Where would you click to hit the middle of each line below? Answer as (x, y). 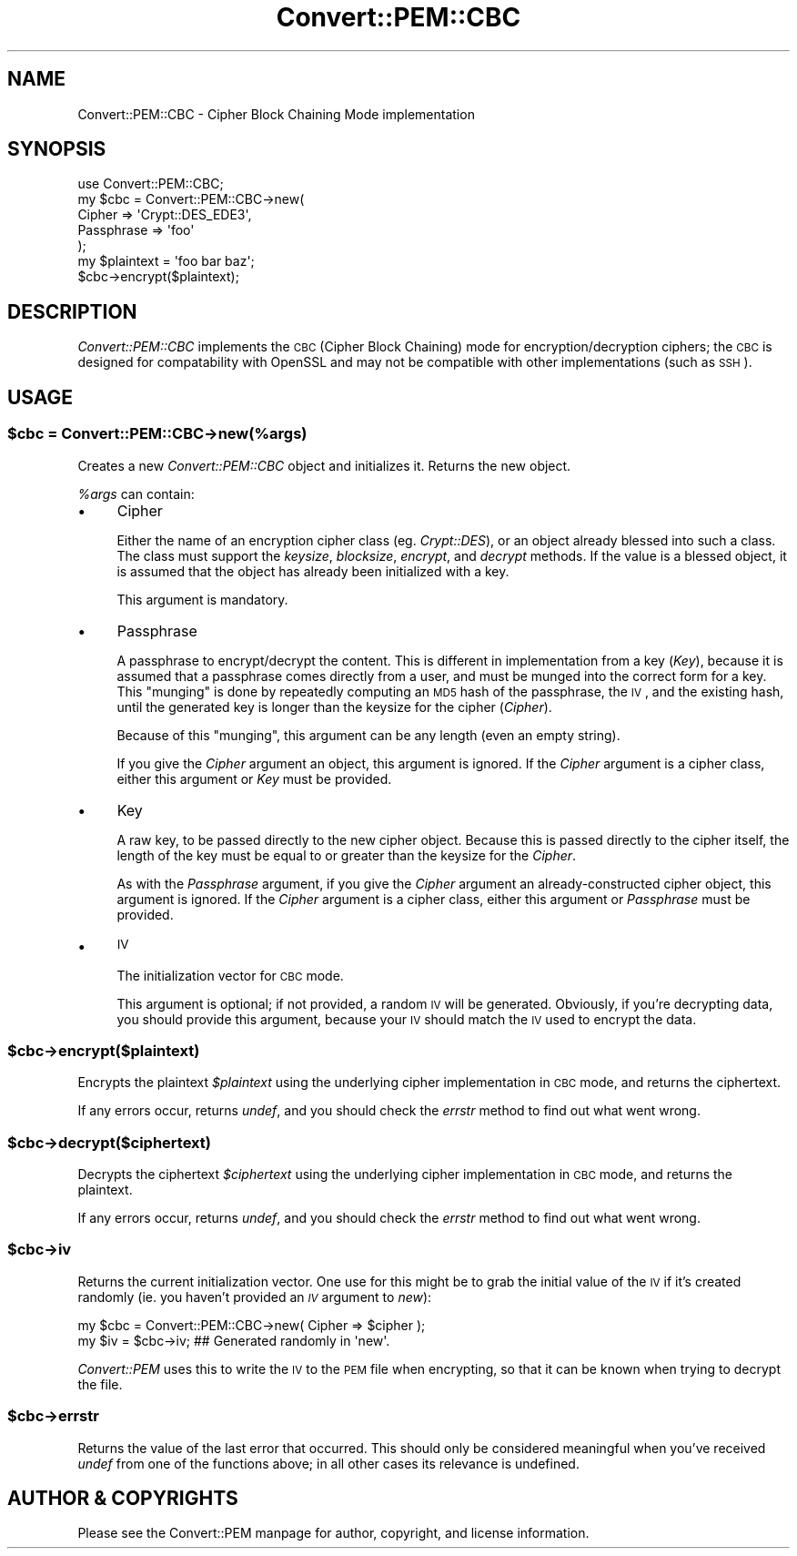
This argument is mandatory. (202, 599)
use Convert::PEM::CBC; (151, 184)
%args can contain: (136, 493)
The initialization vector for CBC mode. (230, 975)
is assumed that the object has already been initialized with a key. (313, 571)
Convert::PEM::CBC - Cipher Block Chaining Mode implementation (276, 114)
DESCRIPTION (72, 311)
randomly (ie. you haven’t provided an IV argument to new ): (255, 1297)
